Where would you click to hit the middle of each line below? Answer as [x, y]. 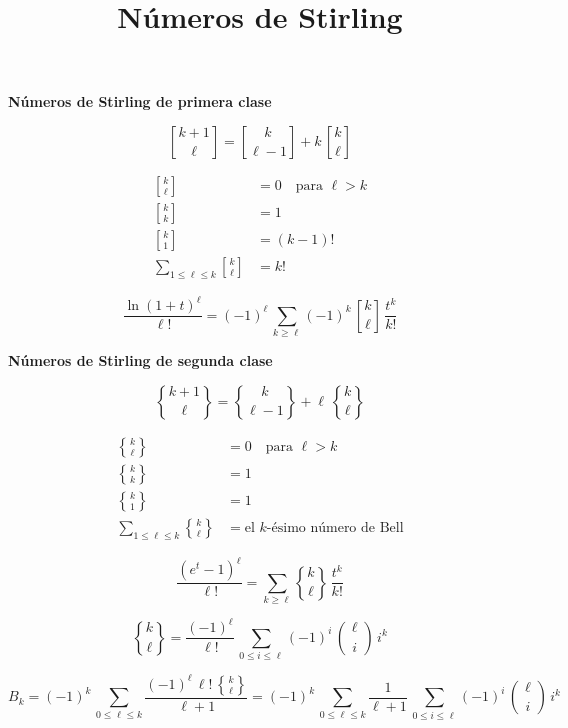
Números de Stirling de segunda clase [140, 360]
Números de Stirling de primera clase [140, 101]
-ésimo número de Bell [335, 527]
